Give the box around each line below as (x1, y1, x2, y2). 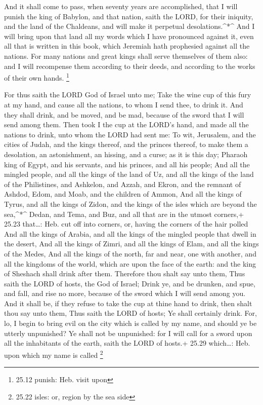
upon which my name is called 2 (4, 348, 103, 360)
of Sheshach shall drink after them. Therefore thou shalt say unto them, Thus (4, 268, 245, 279)
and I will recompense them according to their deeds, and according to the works (4, 60, 255, 71)
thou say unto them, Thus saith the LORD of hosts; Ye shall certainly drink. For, (4, 308, 257, 318)
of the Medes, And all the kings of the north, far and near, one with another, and (4, 248, 256, 259)
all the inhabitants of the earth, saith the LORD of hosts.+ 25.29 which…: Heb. (4, 338, 250, 348)
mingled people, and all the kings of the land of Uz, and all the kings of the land (4, 169, 254, 179)
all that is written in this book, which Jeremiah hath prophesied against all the (4, 41, 250, 51)
